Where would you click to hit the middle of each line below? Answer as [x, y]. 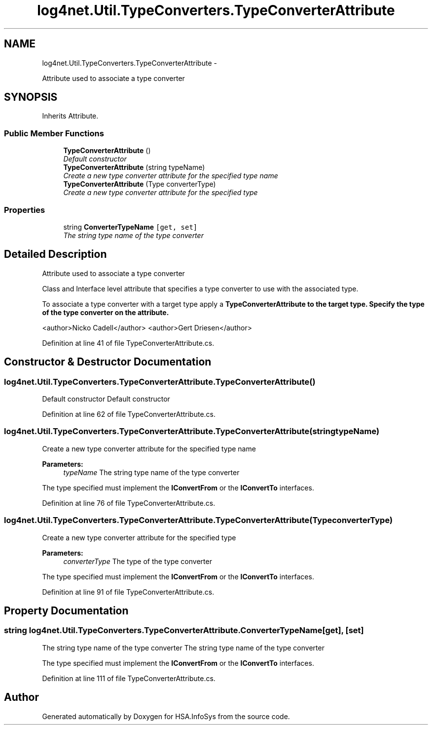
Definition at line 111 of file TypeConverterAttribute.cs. [129, 678]
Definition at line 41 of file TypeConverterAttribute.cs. [128, 343]
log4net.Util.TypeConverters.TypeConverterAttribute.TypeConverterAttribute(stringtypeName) [192, 431]
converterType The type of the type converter [138, 561]
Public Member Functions [54, 133]
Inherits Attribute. [70, 116]
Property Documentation [66, 610]
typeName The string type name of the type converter [151, 472]
